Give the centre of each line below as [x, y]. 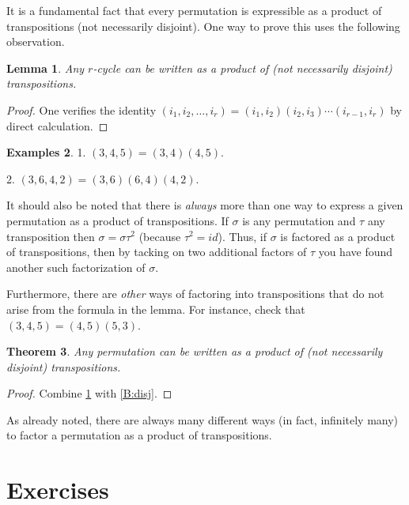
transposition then [51, 236]
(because [160, 236]
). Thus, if [242, 236]
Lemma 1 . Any [45, 68]
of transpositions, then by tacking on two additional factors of [157, 252]
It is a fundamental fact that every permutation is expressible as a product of [194, 10]
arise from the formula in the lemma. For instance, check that [156, 309]
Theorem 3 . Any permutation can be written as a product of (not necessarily [195, 351]
